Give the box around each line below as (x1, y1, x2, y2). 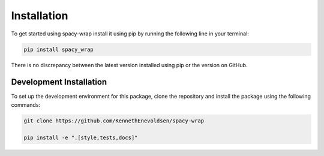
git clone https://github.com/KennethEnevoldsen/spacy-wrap (23, 117, 205, 124)
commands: (11, 101, 41, 108)
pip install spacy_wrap (23, 46, 94, 53)
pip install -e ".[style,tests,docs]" (23, 134, 138, 141)
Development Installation (11, 77, 107, 87)
